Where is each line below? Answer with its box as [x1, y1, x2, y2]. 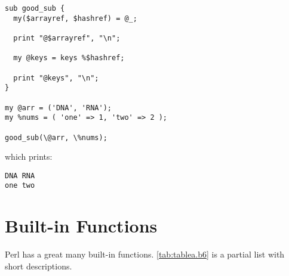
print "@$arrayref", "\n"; [13, 33, 121, 42]
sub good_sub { [5, 4, 65, 13]
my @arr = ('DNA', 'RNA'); [5, 103, 112, 112]
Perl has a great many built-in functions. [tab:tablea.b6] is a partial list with [5, 248, 285, 261]
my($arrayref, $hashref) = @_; [13, 14, 137, 23]
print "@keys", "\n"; [13, 73, 99, 82]
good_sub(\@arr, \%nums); [5, 133, 107, 142]
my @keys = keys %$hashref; [13, 54, 125, 63]
